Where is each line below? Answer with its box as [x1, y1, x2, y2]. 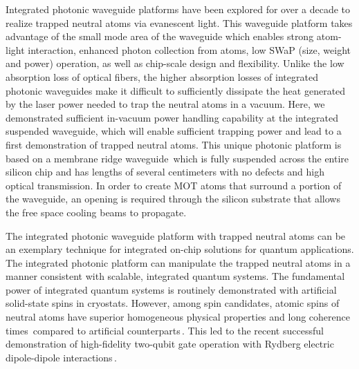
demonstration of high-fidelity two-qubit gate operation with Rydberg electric [6, 337, 334, 351]
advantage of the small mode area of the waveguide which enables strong [6, 29, 314, 44]
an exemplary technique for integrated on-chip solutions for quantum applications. [6, 242, 354, 256]
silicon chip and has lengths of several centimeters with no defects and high [6, 164, 324, 179]
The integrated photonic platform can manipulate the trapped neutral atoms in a [6, 255, 351, 269]
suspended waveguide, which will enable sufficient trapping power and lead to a [6, 124, 342, 138]
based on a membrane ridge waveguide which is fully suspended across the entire [6, 151, 349, 165]
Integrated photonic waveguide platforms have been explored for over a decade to [6, 2, 351, 16]
